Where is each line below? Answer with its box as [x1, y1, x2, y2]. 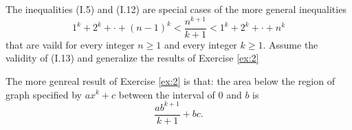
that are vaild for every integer [5, 37, 135, 51]
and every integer [164, 37, 237, 51]
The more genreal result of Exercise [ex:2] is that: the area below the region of [5, 73, 335, 88]
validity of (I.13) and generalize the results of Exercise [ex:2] [5, 51, 259, 65]
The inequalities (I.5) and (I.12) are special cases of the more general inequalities [5, 2, 346, 16]
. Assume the [263, 37, 318, 51]
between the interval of [118, 87, 215, 101]
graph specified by [5, 87, 82, 101]
